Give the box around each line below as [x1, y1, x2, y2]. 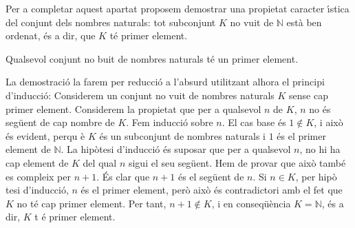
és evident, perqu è [6, 128, 85, 143]
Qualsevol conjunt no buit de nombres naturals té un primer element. [6, 51, 299, 65]
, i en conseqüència [211, 196, 291, 210]
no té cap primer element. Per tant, [17, 196, 166, 210]
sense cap [289, 87, 328, 102]
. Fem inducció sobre [126, 115, 213, 129]
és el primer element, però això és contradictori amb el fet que [80, 183, 343, 197]
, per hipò [295, 169, 337, 183]
